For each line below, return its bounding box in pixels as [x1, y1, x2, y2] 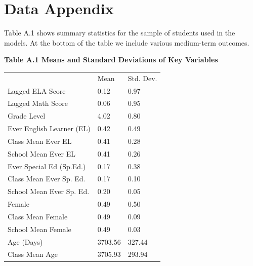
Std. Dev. [128, 72, 157, 83]
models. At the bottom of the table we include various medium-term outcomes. [4, 37, 249, 48]
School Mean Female [8, 223, 71, 234]
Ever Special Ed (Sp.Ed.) [8, 161, 86, 171]
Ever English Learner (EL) [8, 123, 91, 134]
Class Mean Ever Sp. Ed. [8, 173, 86, 184]
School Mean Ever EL [8, 148, 76, 159]
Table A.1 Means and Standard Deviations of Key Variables [4, 54, 218, 65]
